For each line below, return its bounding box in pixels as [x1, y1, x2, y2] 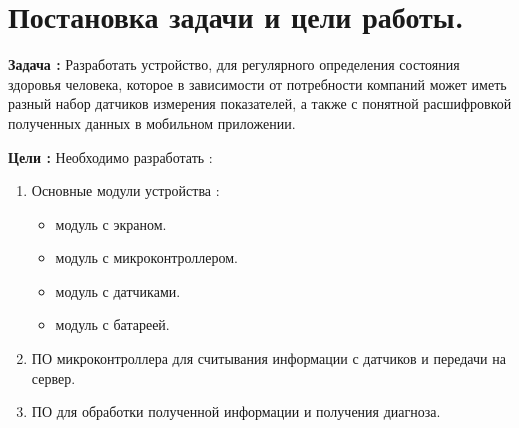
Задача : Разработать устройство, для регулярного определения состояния [8, 54, 460, 75]
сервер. [31, 367, 76, 388]
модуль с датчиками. [55, 280, 181, 301]
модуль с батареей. [55, 314, 170, 335]
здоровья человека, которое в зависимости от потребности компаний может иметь [8, 73, 507, 94]
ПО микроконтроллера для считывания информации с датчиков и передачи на [31, 348, 506, 369]
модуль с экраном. [55, 213, 167, 234]
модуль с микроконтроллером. [55, 247, 238, 268]
